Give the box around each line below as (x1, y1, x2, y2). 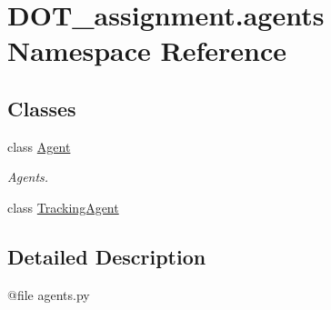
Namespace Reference (7, 32, 286, 69)
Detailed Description (7, 242, 206, 270)
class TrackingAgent (7, 197, 119, 216)
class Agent (7, 136, 71, 155)
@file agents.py (7, 285, 90, 304)
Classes (7, 94, 76, 122)
